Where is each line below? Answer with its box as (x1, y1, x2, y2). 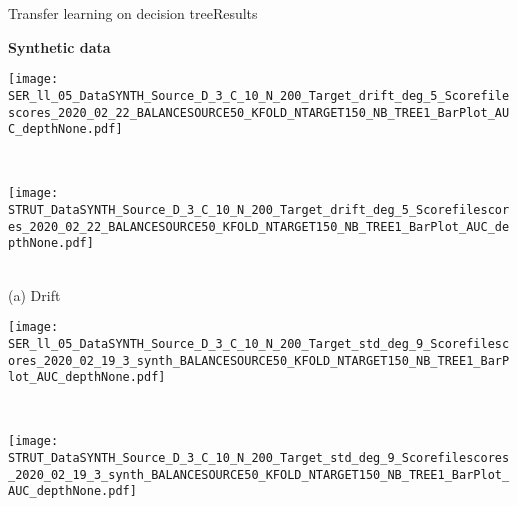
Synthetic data (8, 36, 111, 57)
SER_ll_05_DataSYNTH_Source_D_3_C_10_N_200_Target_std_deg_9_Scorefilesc (8, 336, 510, 351)
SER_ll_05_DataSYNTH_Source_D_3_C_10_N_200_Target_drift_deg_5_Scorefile (8, 88, 510, 103)
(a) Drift (8, 284, 61, 305)
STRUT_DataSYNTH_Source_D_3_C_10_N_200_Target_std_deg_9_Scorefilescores (8, 451, 510, 466)
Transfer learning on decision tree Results (8, 3, 258, 23)
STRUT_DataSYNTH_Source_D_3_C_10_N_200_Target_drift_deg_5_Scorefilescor (8, 203, 510, 218)
